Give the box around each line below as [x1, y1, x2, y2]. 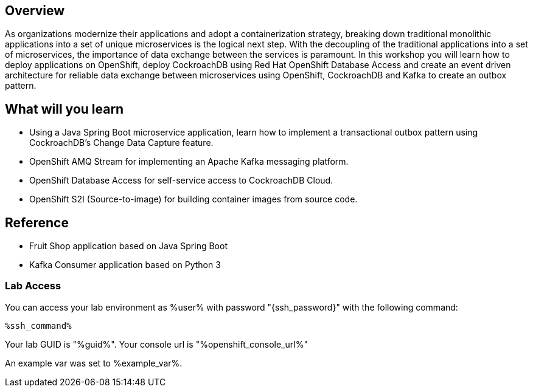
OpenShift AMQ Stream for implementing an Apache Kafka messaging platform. [29, 156, 349, 167]
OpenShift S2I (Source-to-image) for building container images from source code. [29, 194, 358, 205]
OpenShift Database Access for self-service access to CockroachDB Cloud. [29, 175, 333, 186]
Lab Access [5, 280, 61, 292]
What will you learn [5, 101, 124, 117]
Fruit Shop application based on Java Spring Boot [29, 241, 228, 252]
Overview [5, 3, 65, 18]
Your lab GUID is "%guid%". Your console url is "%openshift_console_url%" [5, 339, 308, 349]
